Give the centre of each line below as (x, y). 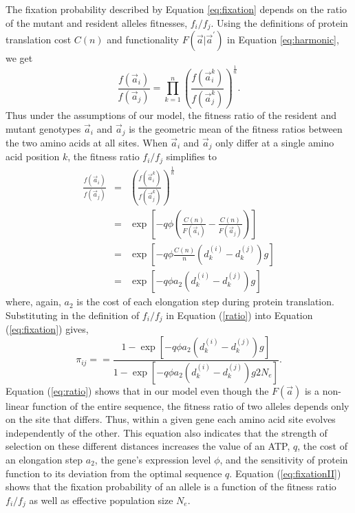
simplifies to (191, 156)
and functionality (143, 40)
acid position (33, 156)
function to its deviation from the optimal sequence (114, 473)
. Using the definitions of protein (279, 22)
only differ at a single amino (275, 142)
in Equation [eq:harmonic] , (283, 40)
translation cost (39, 40)
